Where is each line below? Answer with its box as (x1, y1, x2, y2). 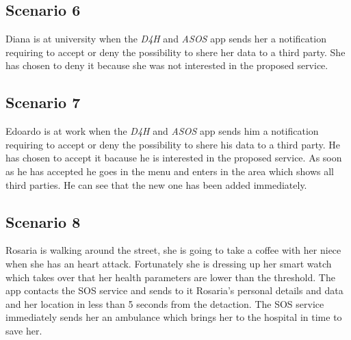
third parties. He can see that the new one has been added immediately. (5, 177, 307, 192)
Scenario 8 (5, 211, 81, 232)
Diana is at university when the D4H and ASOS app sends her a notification (5, 31, 326, 46)
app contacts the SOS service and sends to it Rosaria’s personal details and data (5, 283, 343, 298)
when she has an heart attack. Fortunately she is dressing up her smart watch (5, 256, 332, 270)
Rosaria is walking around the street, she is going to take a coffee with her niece (5, 243, 341, 257)
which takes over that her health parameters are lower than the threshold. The (5, 270, 335, 284)
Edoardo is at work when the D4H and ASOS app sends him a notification (5, 124, 319, 138)
